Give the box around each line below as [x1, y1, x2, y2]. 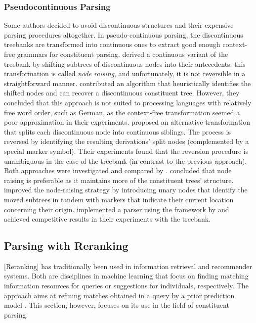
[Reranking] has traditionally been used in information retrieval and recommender [4, 261, 252, 271]
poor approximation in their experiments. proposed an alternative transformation [4, 117, 251, 127]
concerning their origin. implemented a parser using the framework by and [4, 204, 229, 214]
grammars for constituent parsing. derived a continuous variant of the [17, 49, 228, 59]
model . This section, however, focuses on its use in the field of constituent [4, 300, 229, 310]
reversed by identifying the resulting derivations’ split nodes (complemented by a [4, 136, 249, 146]
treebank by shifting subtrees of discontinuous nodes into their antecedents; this [4, 58, 246, 69]
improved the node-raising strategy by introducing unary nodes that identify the [4, 185, 248, 195]
